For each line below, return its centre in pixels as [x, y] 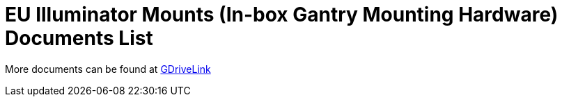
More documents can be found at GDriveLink [108, 69]
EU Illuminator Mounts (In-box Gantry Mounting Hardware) [282, 15]
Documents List [79, 38]
